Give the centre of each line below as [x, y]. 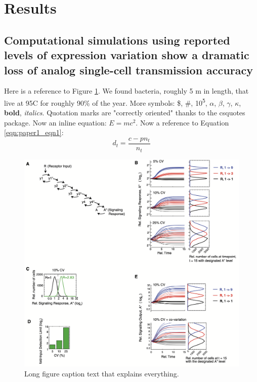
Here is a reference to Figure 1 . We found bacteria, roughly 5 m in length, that [126, 91]
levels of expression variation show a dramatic [127, 55]
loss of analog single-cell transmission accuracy [128, 70]
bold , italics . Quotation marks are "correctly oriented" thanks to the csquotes [125, 113]
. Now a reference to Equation [182, 122]
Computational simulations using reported [117, 40]
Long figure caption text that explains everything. [102, 373]
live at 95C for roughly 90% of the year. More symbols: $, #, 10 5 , [106, 102]
